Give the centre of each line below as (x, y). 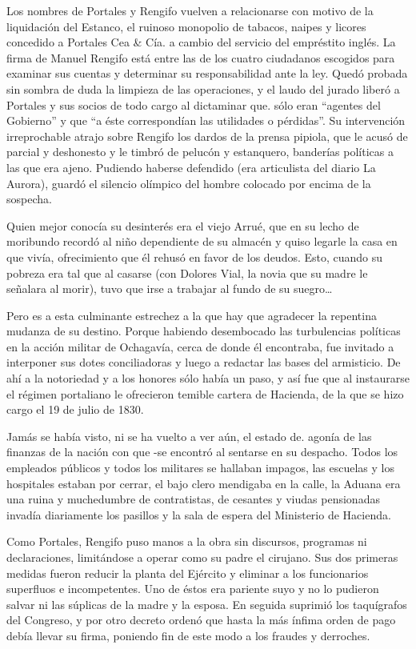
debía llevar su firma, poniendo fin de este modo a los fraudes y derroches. (188, 635)
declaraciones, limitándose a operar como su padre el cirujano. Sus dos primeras (202, 557)
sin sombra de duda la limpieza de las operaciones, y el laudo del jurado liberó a (203, 88)
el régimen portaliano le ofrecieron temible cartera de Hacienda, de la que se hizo (205, 393)
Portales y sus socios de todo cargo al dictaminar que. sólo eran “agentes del (194, 104)
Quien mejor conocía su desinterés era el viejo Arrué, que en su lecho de (183, 225)
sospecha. (29, 199)
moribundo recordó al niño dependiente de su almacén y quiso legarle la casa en (202, 241)
